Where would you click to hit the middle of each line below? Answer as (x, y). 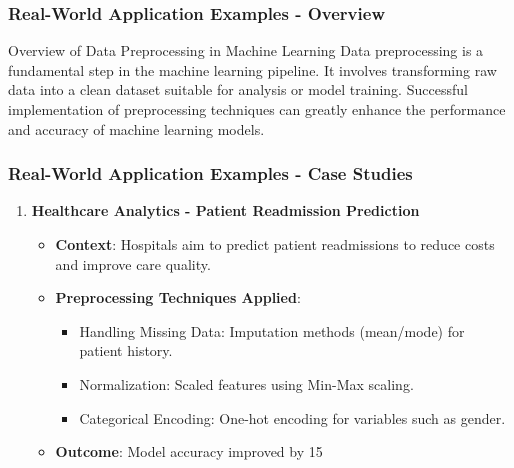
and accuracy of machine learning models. (136, 128)
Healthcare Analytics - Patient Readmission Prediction (225, 210)
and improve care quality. (133, 263)
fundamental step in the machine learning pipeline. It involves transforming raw (252, 69)
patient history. (126, 350)
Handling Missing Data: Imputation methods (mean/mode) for (272, 330)
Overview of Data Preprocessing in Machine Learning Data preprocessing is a (246, 50)
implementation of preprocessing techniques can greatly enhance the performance (257, 109)
